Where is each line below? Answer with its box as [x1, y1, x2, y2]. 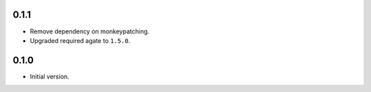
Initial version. [30, 72, 70, 80]
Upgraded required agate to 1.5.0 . [30, 36, 131, 44]
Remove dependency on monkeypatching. [30, 27, 150, 35]
